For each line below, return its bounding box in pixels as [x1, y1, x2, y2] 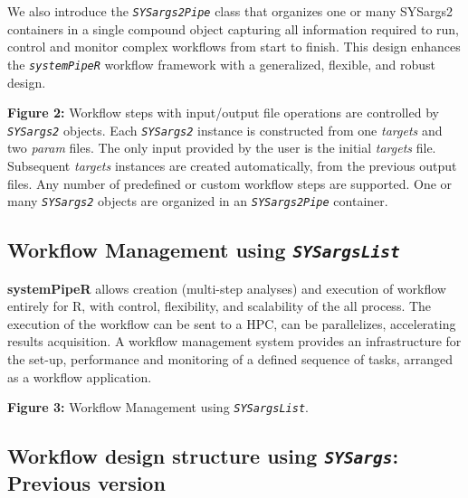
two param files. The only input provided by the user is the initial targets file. [7, 138, 436, 157]
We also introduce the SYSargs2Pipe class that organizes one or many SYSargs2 [7, 2, 454, 20]
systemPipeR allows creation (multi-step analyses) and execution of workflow [7, 278, 446, 297]
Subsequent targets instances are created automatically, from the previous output [7, 155, 457, 174]
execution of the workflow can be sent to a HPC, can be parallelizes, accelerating [7, 314, 456, 333]
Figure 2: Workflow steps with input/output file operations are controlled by [7, 103, 439, 122]
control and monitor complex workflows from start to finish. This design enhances [7, 37, 461, 56]
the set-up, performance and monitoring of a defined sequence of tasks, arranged [7, 349, 454, 368]
